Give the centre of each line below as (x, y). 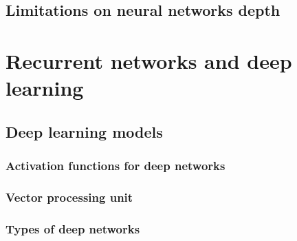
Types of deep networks (73, 228)
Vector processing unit (69, 197)
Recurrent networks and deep (149, 60)
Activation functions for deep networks (115, 166)
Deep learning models (84, 131)
